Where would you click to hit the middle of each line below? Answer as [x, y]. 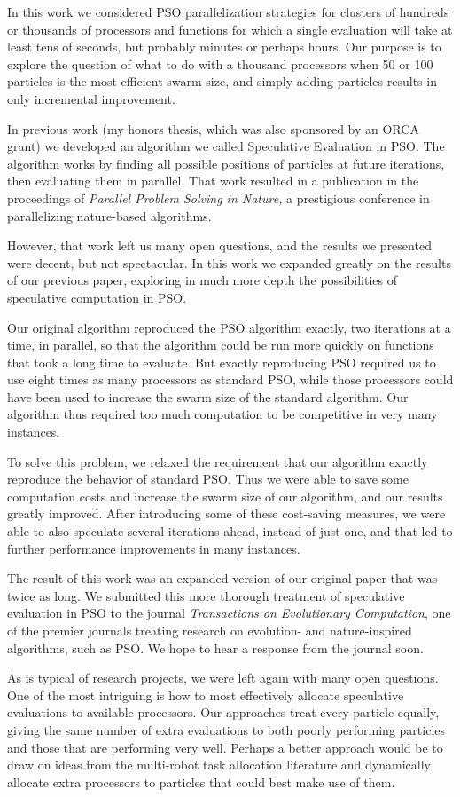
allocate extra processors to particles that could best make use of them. [201, 781]
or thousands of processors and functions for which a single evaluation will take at [230, 29]
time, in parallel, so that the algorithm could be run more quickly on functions [221, 345]
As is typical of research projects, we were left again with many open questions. [223, 678]
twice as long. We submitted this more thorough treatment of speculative [206, 595]
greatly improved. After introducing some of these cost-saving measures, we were [226, 513]
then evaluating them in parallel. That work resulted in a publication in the [213, 181]
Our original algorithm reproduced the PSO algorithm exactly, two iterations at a [229, 327]
